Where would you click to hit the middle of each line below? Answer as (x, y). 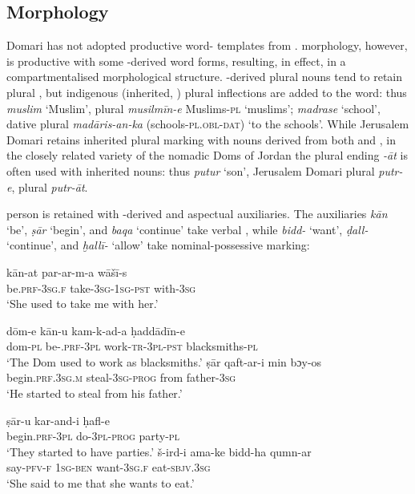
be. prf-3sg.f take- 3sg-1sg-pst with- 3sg (101, 287)
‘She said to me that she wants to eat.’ (101, 483)
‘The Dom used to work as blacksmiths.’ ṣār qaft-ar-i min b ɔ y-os (164, 361)
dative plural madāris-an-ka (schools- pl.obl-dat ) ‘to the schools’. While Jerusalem (208, 124)
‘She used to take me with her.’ (83, 304)
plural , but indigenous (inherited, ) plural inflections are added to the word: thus (207, 92)
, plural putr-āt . (50, 186)
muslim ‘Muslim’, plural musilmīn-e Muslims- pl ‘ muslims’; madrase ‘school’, (193, 108)
